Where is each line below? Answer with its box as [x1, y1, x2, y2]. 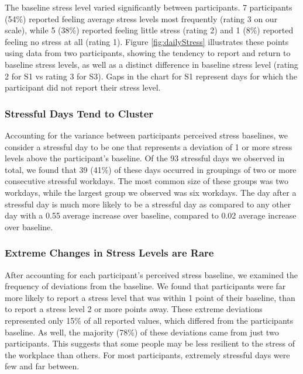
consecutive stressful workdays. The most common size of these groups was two [5, 175, 288, 187]
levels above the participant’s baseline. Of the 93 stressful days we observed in [5, 152, 285, 164]
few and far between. [5, 360, 80, 372]
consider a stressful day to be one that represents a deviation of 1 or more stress [5, 140, 292, 153]
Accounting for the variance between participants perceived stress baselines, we [5, 129, 288, 141]
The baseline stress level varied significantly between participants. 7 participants [5, 1, 292, 13]
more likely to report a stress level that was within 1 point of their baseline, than [5, 291, 295, 303]
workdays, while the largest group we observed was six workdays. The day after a [5, 186, 297, 198]
